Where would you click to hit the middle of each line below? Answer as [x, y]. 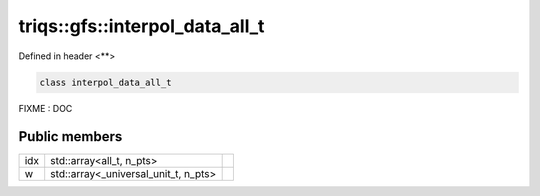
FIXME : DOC [45, 108]
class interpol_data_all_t [105, 82]
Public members [70, 136]
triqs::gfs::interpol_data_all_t [141, 26]
